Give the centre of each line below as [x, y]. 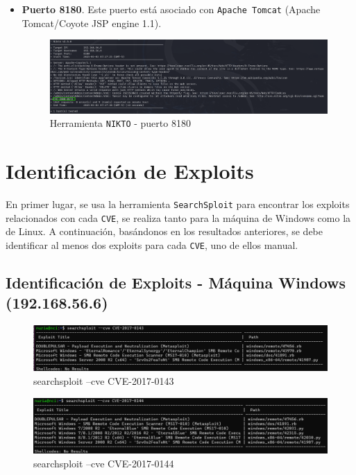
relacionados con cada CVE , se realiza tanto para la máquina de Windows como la [178, 217]
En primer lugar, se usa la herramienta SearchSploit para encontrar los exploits [178, 204]
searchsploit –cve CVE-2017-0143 [104, 381]
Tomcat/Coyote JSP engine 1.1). [92, 23]
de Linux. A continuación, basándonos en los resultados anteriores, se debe [164, 231]
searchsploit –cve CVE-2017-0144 [104, 463]
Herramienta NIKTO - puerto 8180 [120, 123]
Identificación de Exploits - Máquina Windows [176, 282]
